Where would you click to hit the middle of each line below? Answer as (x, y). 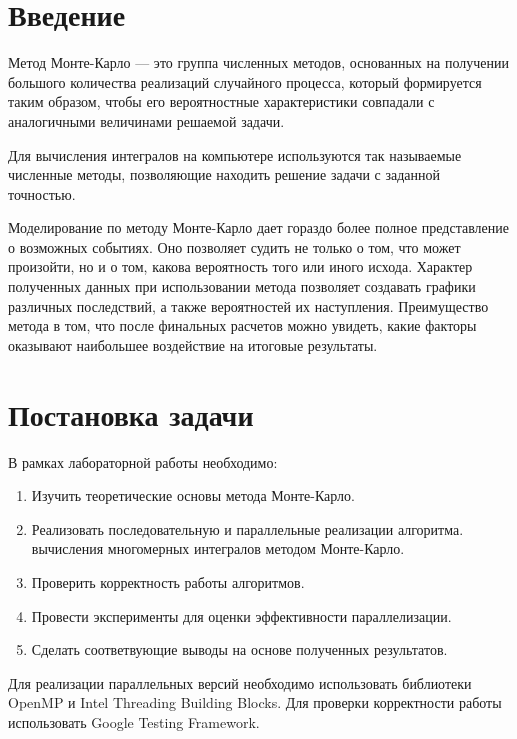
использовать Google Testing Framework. (134, 721)
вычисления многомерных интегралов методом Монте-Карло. (218, 548)
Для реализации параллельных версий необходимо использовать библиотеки (240, 682)
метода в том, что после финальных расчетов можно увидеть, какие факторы (242, 325)
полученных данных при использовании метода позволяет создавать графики (242, 286)
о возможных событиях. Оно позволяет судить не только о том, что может (234, 246)
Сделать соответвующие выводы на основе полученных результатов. (239, 649)
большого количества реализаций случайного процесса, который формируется (245, 81)
